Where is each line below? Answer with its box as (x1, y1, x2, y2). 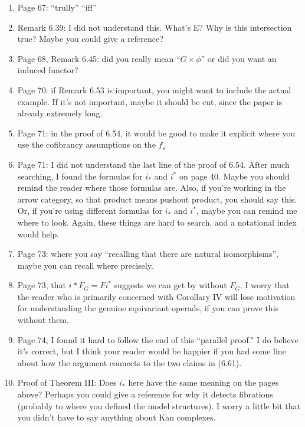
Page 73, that (17, 279, 67, 291)
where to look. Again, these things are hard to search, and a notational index (17, 216, 297, 228)
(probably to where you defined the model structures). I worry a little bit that (17, 399, 300, 412)
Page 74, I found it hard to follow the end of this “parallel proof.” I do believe (17, 333, 299, 345)
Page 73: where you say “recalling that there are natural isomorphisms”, (17, 247, 278, 260)
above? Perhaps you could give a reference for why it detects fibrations (17, 388, 273, 400)
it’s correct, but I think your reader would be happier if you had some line (17, 345, 286, 357)
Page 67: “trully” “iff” (17, 1, 97, 13)
